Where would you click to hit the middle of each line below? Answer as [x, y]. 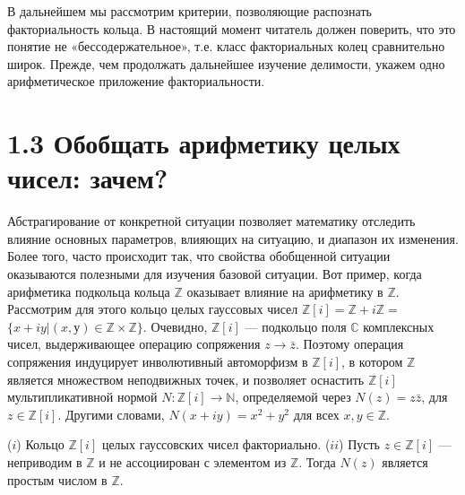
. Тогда [317, 462]
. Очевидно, [175, 326]
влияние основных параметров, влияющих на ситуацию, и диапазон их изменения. [233, 238]
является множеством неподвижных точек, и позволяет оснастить [186, 379]
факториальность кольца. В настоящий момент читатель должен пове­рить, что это [232, 28]
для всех [316, 414]
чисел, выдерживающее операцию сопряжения [134, 344]
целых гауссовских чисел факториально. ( [216, 444]
